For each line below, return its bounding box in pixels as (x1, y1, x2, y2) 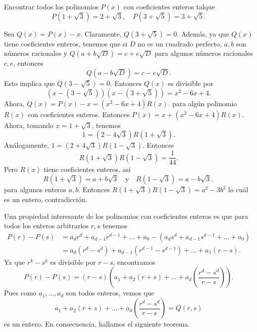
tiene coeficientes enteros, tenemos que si (4, 38, 128, 48)
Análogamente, (4, 140, 49, 150)
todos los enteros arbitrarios (4, 220, 89, 231)
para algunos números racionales (154, 48, 253, 58)
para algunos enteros (4, 184, 66, 195)
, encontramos (113, 256, 155, 267)
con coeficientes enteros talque (123, 1, 215, 11)
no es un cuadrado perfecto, (138, 38, 222, 48)
